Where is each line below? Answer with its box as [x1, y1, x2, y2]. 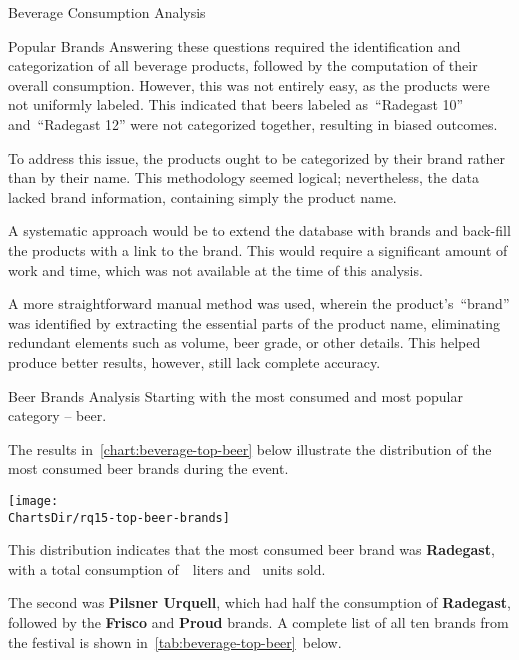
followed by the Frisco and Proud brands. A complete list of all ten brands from [8, 611, 509, 632]
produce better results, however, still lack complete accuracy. [8, 351, 381, 372]
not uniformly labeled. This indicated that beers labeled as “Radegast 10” [8, 94, 464, 115]
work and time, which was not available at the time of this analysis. [8, 259, 423, 280]
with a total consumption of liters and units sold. [8, 558, 326, 579]
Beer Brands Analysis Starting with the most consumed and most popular [8, 385, 463, 406]
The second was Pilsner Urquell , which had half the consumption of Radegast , [8, 592, 511, 613]
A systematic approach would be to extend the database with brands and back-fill [8, 220, 511, 241]
